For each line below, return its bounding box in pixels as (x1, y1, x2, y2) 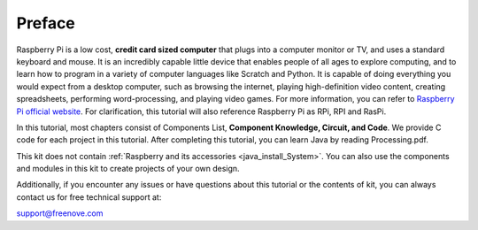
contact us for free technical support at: (16, 191, 162, 203)
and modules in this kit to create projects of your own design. (16, 164, 240, 174)
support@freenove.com (16, 208, 104, 218)
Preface (16, 13, 75, 33)
